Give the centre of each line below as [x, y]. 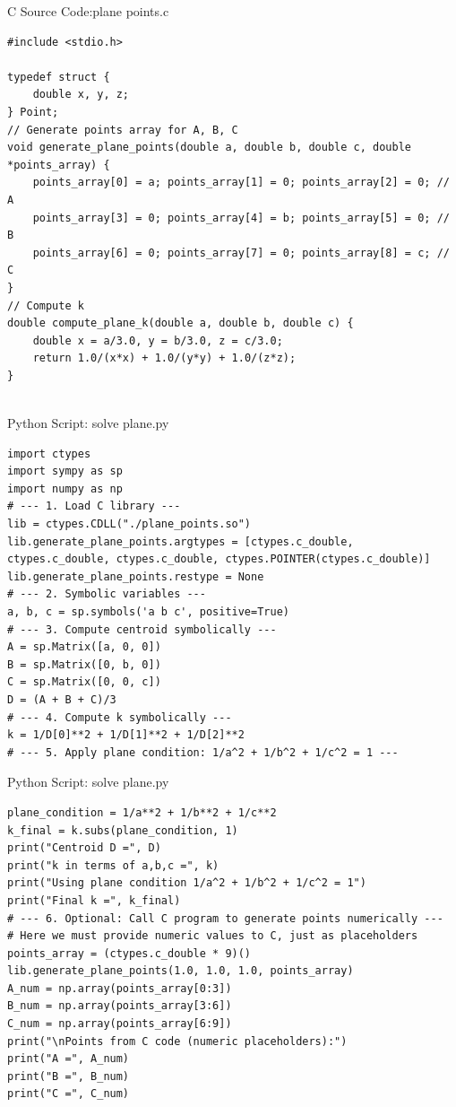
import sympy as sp [65, 471]
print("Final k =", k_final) [94, 900]
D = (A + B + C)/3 [62, 699]
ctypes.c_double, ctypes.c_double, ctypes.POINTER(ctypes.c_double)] [219, 559]
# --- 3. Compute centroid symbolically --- [142, 629]
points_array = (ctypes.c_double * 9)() [129, 953]
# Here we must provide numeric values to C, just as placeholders [213, 936]
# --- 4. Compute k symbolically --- [120, 717]
